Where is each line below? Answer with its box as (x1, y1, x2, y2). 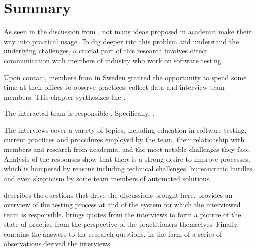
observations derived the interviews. (4, 238, 112, 249)
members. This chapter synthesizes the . (4, 91, 126, 101)
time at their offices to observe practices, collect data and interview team (4, 82, 225, 92)
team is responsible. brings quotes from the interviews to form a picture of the (4, 209, 241, 219)
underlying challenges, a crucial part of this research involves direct (4, 46, 208, 56)
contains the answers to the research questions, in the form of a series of (4, 228, 222, 239)
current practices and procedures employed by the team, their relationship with (4, 134, 245, 145)
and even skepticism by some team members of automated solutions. (4, 173, 212, 183)
